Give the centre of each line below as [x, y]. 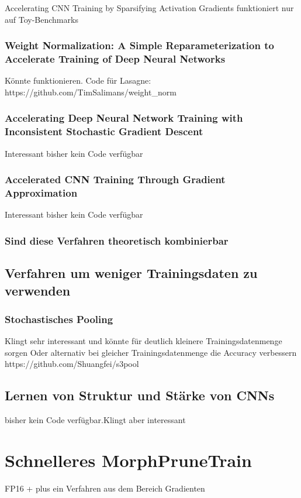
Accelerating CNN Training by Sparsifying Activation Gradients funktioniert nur [149, 8]
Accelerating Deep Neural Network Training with [124, 118]
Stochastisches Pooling [59, 319]
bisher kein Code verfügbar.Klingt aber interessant [95, 420]
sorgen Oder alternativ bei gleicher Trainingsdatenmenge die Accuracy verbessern [151, 352]
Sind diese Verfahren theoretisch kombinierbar [117, 240]
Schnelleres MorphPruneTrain [128, 460]
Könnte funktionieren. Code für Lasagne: [78, 80]
